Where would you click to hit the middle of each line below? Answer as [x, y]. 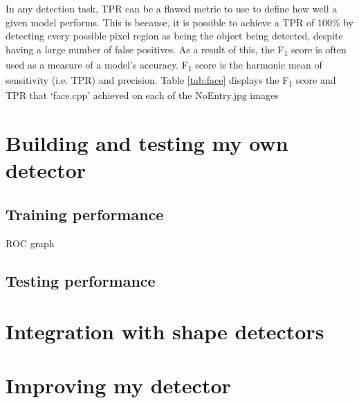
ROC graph [30, 243]
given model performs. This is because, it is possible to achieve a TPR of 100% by [180, 22]
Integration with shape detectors [165, 331]
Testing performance [81, 280]
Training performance [85, 214]
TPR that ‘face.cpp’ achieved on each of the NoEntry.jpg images [142, 95]
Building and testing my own [147, 142]
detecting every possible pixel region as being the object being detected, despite [174, 36]
